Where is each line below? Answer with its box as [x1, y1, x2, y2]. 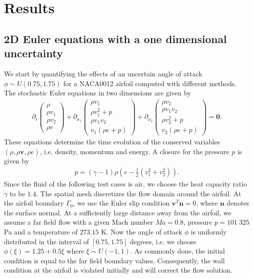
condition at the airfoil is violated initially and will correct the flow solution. [4, 265, 232, 275]
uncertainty [4, 46, 63, 61]
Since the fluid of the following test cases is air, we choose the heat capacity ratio [4, 178, 247, 188]
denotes [227, 198, 250, 208]
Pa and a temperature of [4, 226, 78, 236]
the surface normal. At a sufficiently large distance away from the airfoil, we [4, 207, 232, 217]
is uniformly [190, 226, 227, 236]
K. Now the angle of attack [101, 226, 183, 236]
